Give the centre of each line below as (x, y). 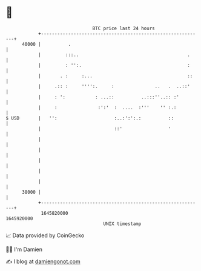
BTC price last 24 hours (124, 28)
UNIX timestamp (122, 224)
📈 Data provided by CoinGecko (45, 235)
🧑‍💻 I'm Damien (24, 249)
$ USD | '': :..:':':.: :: (90, 118)
